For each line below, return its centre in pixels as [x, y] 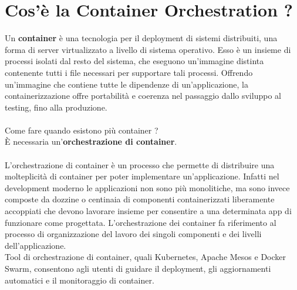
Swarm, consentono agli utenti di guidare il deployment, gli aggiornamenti [138, 268]
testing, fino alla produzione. [56, 107]
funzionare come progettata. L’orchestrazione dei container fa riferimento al [141, 222]
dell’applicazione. [36, 245]
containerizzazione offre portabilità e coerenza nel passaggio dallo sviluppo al [143, 96]
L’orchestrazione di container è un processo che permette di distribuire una [140, 164]
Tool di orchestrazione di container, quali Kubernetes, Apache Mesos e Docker [146, 257]
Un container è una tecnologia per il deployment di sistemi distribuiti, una [141, 38]
